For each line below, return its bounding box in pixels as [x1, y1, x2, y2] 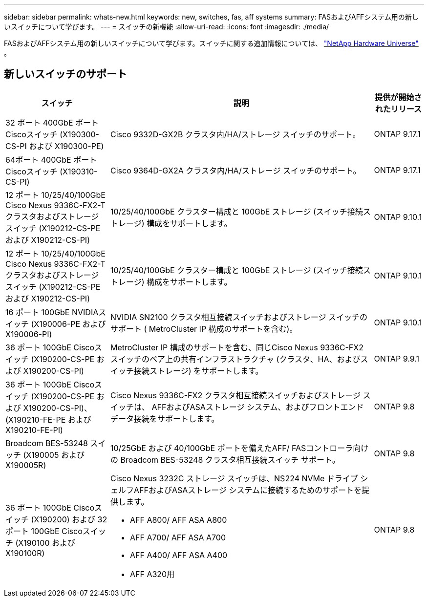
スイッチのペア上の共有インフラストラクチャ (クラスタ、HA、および [110, 354, 361, 364]
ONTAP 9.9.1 [374, 353, 419, 364]
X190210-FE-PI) [5, 425, 63, 435]
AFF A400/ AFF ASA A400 [130, 550, 228, 560]
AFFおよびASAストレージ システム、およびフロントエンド [151, 402, 364, 412]
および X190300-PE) [29, 141, 104, 151]
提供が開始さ [375, 92, 422, 102]
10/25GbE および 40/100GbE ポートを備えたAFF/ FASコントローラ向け [110, 443, 369, 453]
